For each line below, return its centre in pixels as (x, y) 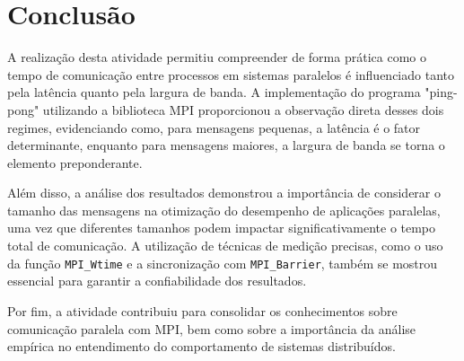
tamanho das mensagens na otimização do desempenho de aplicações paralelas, (224, 210)
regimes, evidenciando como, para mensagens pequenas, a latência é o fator (214, 127)
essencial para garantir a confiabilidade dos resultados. (157, 281)
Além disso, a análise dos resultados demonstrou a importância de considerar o (224, 193)
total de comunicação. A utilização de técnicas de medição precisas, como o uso (225, 246)
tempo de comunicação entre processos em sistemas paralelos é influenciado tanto (231, 74)
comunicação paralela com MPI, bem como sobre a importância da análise (212, 328)
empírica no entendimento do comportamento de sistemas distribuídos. (201, 346)
